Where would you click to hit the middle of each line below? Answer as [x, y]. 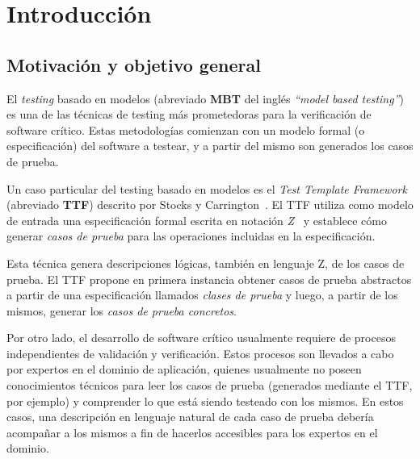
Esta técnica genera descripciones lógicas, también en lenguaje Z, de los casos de [206, 263]
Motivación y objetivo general [134, 64]
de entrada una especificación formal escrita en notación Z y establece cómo [197, 220]
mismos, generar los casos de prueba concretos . [122, 310]
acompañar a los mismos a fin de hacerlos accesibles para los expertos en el [192, 432]
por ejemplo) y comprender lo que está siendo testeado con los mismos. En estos [205, 401]
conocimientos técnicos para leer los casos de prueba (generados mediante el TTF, [210, 385]
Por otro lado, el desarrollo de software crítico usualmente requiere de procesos [201, 338]
